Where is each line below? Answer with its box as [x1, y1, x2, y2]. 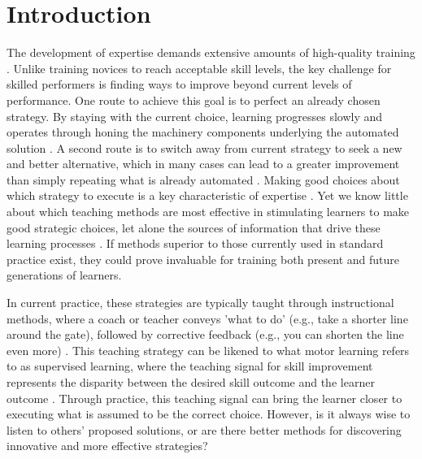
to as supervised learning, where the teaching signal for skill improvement [7, 357, 373, 375]
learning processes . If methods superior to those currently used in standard [7, 235, 384, 252]
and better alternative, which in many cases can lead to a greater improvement [7, 155, 400, 172]
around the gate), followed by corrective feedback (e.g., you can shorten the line [7, 326, 404, 343]
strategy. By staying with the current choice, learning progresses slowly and [7, 107, 383, 124]
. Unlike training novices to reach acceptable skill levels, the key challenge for [7, 59, 392, 76]
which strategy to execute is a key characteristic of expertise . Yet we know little [7, 187, 408, 204]
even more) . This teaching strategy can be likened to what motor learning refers [7, 341, 410, 358]
